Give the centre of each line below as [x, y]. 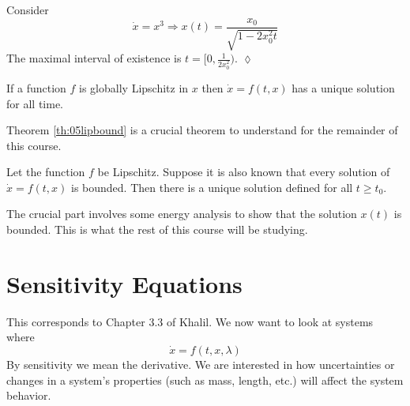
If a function [36, 87]
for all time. [35, 103]
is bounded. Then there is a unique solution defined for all [212, 187]
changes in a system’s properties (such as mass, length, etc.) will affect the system [205, 380]
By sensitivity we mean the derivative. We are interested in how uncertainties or [201, 364]
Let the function [46, 172]
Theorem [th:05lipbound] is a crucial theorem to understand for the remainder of [202, 130]
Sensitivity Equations [124, 283]
